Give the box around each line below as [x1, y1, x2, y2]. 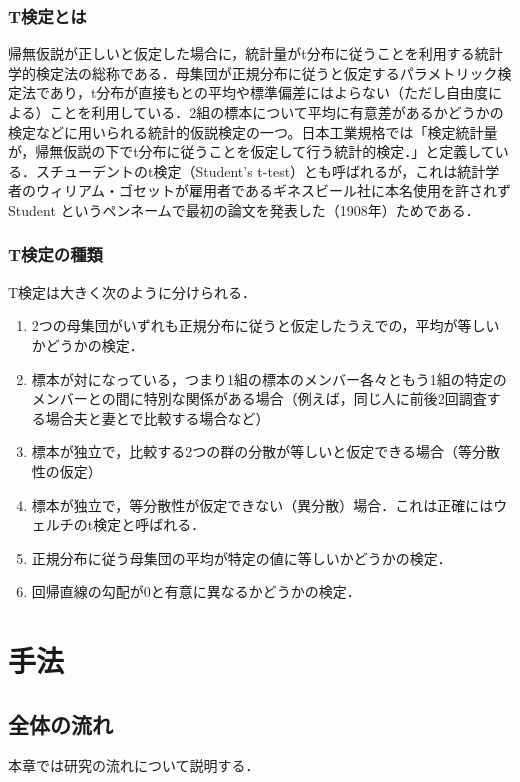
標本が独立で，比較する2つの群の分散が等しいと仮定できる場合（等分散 [31, 441, 500, 462]
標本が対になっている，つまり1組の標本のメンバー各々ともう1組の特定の [31, 368, 507, 389]
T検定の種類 [8, 242, 103, 267]
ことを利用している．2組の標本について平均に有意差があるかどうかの [49, 102, 504, 122]
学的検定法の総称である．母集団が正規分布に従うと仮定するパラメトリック [8, 62, 498, 83]
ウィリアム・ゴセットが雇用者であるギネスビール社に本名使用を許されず [35, 180, 511, 201]
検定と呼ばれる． [93, 514, 206, 535]
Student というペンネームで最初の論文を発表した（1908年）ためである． [8, 199, 480, 220]
